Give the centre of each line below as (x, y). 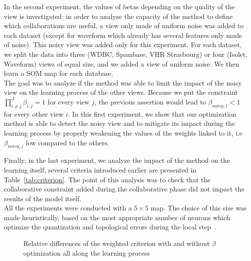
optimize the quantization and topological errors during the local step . (110, 227)
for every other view (34, 113)
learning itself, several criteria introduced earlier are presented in (100, 169)
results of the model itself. (43, 198)
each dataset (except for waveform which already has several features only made (123, 35)
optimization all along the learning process (87, 252)
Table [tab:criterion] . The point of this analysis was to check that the (107, 179)
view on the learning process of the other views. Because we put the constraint (121, 92)
